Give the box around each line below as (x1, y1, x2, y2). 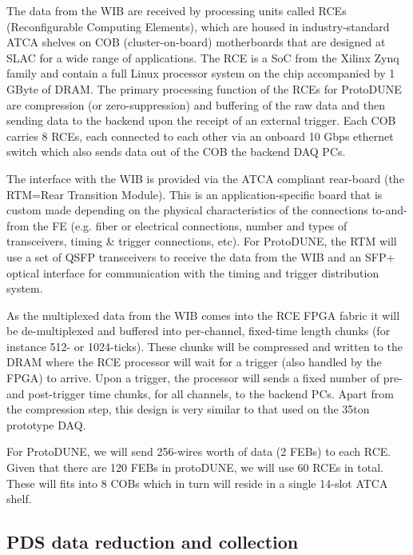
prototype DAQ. (6, 416, 86, 433)
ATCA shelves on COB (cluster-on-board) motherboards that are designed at (6, 34, 386, 50)
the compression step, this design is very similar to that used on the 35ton (6, 401, 370, 417)
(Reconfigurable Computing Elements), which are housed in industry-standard (6, 18, 390, 34)
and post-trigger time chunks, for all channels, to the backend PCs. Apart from (6, 385, 394, 401)
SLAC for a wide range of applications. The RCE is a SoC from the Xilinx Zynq (6, 49, 399, 66)
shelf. (6, 490, 32, 507)
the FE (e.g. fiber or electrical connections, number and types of (33, 217, 347, 234)
